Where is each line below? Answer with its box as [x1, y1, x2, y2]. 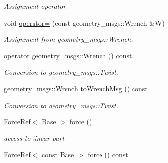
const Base [42, 149, 74, 160]
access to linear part [4, 133, 65, 143]
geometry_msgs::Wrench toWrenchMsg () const [4, 83, 148, 93]
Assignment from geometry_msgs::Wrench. [4, 34, 133, 44]
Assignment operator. [4, 1, 68, 11]
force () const [88, 149, 128, 160]
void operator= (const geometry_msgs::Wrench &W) [4, 17, 165, 27]
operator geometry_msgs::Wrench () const [4, 50, 132, 60]
